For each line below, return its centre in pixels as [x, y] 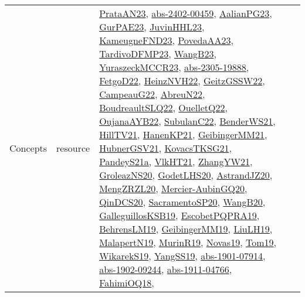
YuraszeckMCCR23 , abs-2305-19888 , [174, 67]
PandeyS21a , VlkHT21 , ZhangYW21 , [176, 161]
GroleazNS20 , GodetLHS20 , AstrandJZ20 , [186, 175]
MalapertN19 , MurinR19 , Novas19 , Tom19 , [188, 242]
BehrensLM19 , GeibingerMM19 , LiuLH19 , [186, 229]
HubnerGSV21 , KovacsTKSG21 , [165, 148]
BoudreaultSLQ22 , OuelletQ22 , [163, 107]
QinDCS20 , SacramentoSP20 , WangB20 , [182, 202]
